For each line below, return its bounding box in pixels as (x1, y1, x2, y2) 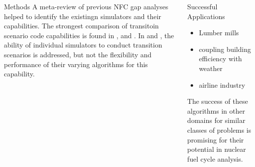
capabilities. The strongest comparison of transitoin (4, 21, 159, 31)
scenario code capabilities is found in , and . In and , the (4, 30, 174, 40)
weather (198, 63, 223, 73)
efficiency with (198, 53, 242, 64)
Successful (187, 1, 218, 11)
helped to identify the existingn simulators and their (4, 11, 162, 21)
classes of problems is (187, 124, 251, 135)
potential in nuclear (187, 144, 246, 154)
